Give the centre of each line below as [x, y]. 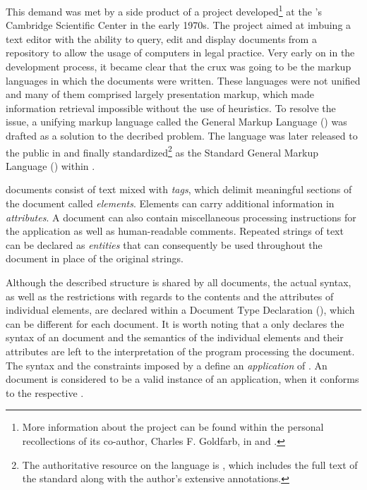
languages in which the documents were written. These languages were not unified [183, 80]
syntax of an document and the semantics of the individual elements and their [175, 337]
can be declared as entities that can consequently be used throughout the [164, 244]
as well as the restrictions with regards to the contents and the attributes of [170, 296]
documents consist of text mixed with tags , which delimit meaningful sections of [179, 189]
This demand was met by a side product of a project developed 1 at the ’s [164, 10]
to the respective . [45, 392]
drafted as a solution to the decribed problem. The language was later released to [182, 135]
